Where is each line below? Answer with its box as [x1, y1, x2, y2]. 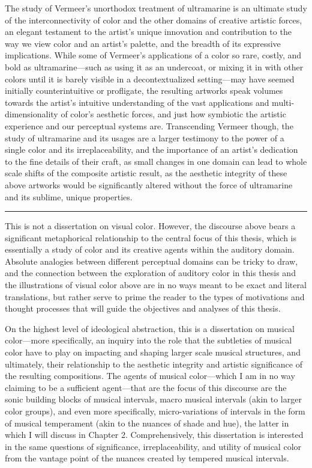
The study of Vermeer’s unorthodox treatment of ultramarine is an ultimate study [5, 2, 307, 14]
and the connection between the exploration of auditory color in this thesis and [5, 266, 296, 279]
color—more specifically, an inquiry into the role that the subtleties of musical [5, 334, 292, 346]
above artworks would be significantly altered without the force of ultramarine [5, 178, 293, 191]
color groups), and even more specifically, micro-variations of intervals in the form [5, 405, 305, 417]
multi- [272, 96, 295, 108]
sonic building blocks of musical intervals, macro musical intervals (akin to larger [5, 393, 302, 405]
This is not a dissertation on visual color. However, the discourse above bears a [5, 220, 296, 232]
